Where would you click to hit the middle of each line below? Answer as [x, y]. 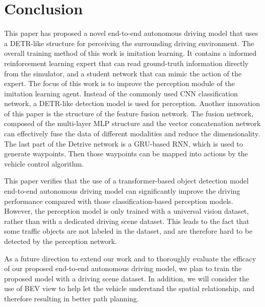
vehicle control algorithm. [44, 163]
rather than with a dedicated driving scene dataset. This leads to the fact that [127, 221]
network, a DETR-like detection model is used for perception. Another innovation [132, 103]
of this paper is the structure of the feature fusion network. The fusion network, [129, 113]
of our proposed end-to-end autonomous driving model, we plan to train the [123, 268]
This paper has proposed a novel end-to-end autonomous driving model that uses [131, 33]
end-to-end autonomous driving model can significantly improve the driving [122, 191]
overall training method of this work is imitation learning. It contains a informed [130, 53]
